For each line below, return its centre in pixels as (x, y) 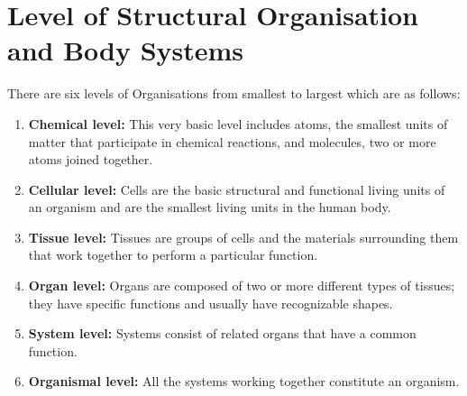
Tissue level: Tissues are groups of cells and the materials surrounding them (243, 237)
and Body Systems (126, 50)
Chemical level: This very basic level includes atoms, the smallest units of (238, 123)
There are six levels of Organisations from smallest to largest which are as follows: (234, 93)
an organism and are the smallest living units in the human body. (210, 207)
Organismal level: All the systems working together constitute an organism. (244, 381)
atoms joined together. (91, 159)
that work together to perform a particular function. (173, 255)
